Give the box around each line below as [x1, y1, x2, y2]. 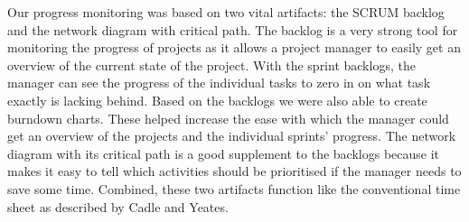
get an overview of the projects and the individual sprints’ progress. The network [7, 126, 456, 145]
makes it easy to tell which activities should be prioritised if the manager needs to [7, 162, 462, 180]
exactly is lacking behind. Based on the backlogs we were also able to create [7, 90, 427, 109]
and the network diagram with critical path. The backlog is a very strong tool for [7, 20, 458, 39]
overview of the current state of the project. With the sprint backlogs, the [7, 55, 416, 74]
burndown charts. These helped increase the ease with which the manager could [7, 108, 449, 127]
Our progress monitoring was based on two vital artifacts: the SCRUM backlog [7, 3, 445, 21]
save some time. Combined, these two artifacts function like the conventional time [7, 179, 461, 198]
